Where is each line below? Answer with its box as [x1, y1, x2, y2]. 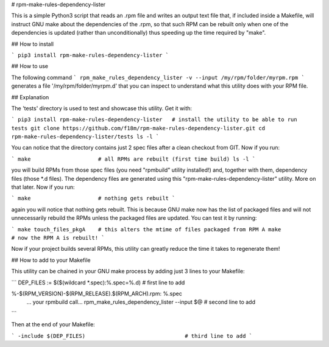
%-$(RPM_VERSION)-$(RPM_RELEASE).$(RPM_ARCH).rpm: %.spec [11, 290, 182, 297]
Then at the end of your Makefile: [11, 321, 96, 328]
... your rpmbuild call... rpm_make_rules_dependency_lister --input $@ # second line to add [26, 298, 256, 306]
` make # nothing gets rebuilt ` [11, 195, 175, 202]
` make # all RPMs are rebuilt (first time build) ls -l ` [11, 155, 256, 163]
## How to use [11, 63, 49, 70]
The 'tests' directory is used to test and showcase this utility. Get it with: [11, 104, 192, 112]
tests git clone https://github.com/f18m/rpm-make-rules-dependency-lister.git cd [11, 125, 265, 131]
